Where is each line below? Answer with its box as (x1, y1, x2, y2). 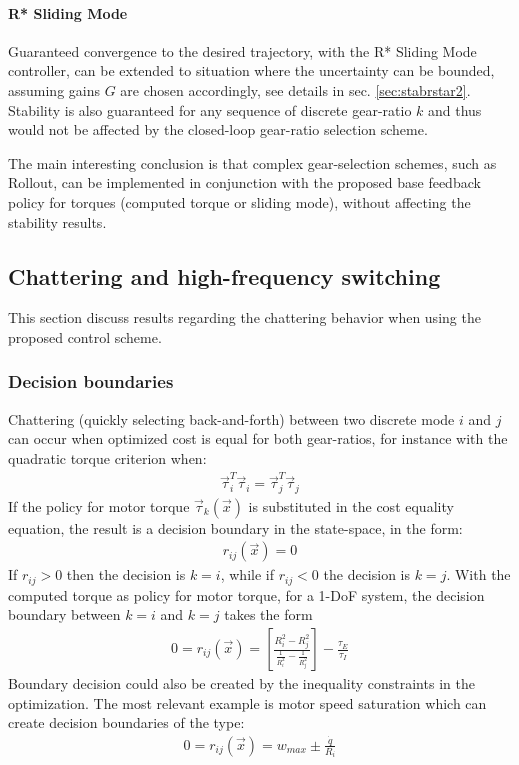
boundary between (8, 604, 121, 625)
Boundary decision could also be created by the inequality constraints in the (8, 673, 475, 694)
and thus (428, 99, 482, 120)
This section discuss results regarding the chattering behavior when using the (8, 307, 481, 328)
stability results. (8, 211, 107, 232)
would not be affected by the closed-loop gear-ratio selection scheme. (8, 119, 428, 140)
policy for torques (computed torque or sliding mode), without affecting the (8, 191, 471, 212)
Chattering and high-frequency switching (8, 260, 441, 291)
